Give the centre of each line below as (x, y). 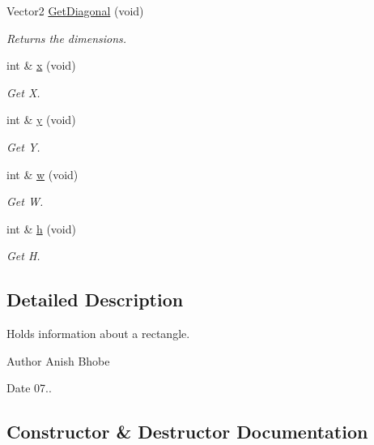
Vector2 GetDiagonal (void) (75, 11)
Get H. (23, 256)
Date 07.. (29, 388)
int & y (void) (41, 120)
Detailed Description (95, 300)
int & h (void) (41, 228)
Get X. (23, 92)
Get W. (25, 201)
